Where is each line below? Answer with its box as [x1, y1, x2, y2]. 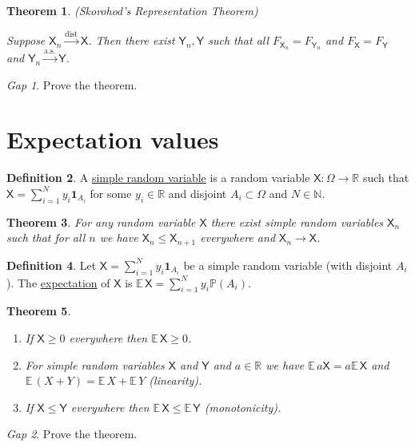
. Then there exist [88, 32, 175, 49]
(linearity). [149, 372, 202, 389]
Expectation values [6, 123, 219, 156]
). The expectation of [6, 274, 110, 291]
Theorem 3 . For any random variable [6, 213, 196, 230]
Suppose [6, 32, 46, 49]
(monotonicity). [204, 398, 281, 415]
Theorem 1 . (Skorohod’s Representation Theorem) [6, 2, 258, 18]
